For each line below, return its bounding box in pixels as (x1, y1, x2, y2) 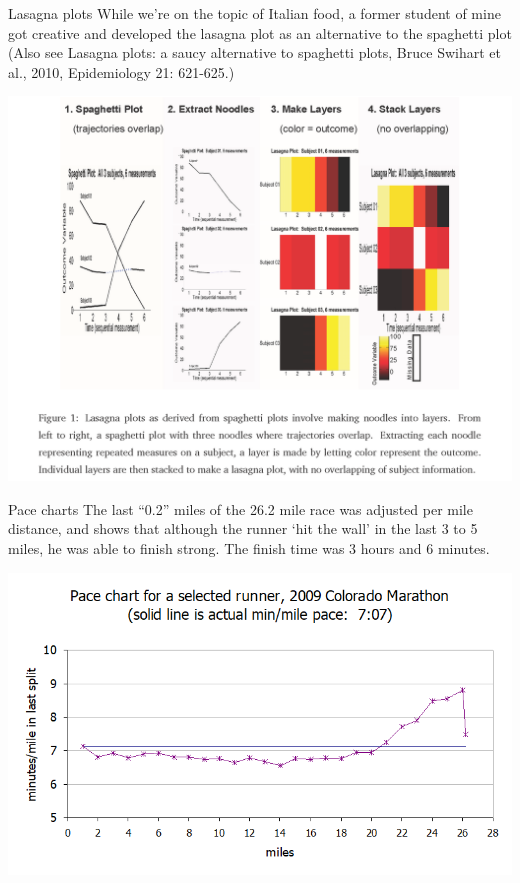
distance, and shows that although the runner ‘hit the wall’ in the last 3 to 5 (8, 518, 478, 539)
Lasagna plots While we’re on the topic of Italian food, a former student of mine (8, 3, 501, 23)
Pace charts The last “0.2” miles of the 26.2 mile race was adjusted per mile (8, 498, 473, 519)
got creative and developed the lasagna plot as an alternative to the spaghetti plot (8, 22, 512, 43)
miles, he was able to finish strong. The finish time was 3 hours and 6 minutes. (8, 538, 490, 559)
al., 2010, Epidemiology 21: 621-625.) (8, 61, 235, 82)
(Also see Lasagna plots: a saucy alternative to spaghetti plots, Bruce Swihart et (8, 42, 501, 63)
